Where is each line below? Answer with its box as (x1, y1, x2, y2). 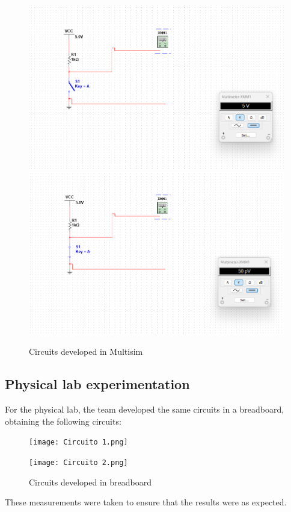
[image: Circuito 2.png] (29, 458, 128, 467)
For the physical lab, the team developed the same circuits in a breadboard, (5, 403, 284, 416)
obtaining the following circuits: (5, 414, 121, 427)
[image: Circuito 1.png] (29, 438, 128, 447)
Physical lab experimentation (5, 375, 190, 393)
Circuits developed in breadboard (29, 475, 152, 488)
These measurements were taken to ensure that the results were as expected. (5, 496, 287, 508)
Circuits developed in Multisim (29, 345, 143, 358)
